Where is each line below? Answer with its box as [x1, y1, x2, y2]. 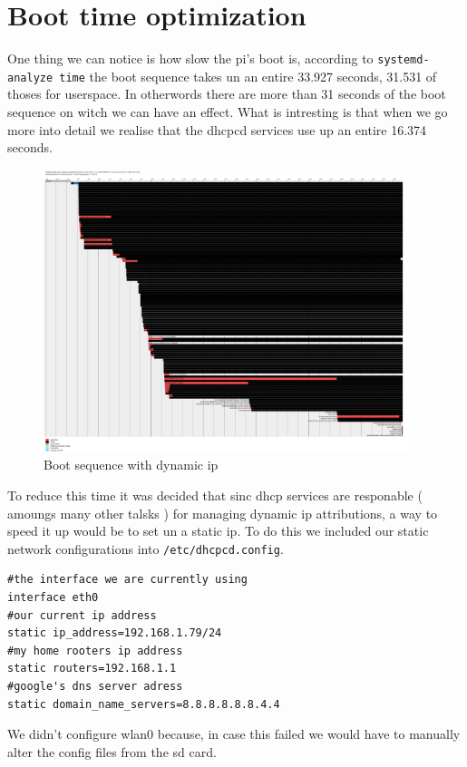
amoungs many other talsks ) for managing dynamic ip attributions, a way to [7, 503, 438, 522]
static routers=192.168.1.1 [7, 662, 177, 675]
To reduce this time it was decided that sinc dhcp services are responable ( [7, 485, 423, 504]
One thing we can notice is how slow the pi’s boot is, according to [7, 49, 374, 68]
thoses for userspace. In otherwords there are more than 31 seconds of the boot [7, 84, 446, 103]
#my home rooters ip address [7, 644, 183, 657]
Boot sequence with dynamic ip [44, 455, 219, 474]
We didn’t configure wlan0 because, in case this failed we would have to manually [7, 724, 461, 743]
